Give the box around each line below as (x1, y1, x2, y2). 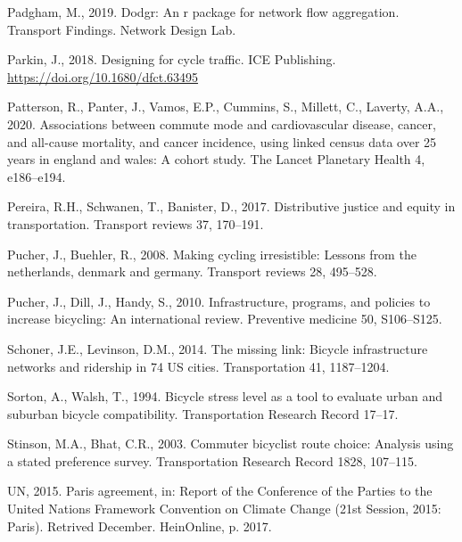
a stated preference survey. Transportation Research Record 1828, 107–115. (7, 451, 417, 470)
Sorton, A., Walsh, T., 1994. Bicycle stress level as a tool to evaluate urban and (7, 387, 442, 406)
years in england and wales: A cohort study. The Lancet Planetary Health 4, (7, 150, 425, 168)
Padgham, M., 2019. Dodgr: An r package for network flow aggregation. (7, 3, 400, 21)
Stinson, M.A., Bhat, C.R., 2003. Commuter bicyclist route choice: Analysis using (7, 434, 454, 453)
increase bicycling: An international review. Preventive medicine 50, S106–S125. (7, 309, 442, 328)
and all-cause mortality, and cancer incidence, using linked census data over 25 (7, 132, 437, 151)
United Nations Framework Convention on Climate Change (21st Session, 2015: (7, 499, 441, 518)
